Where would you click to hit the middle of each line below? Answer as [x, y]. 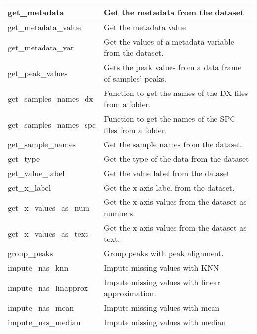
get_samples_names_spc [52, 124]
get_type [24, 159]
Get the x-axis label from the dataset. [169, 187]
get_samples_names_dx [51, 98]
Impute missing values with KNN [162, 267]
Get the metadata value [145, 27]
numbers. [120, 213]
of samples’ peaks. [135, 78]
